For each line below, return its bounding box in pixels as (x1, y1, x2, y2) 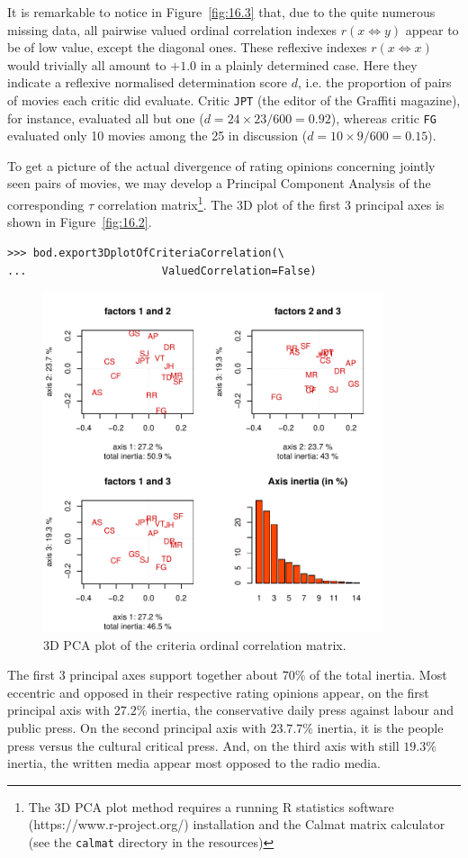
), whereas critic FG (330, 108, 436, 127)
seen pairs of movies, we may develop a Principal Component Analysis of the (7, 174, 431, 193)
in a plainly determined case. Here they (200, 55, 418, 74)
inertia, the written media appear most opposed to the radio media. (7, 754, 381, 772)
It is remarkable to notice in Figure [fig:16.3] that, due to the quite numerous (7, 3, 436, 21)
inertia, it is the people (317, 718, 444, 736)
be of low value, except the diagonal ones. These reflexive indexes (7, 38, 367, 57)
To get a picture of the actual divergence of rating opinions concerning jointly (7, 156, 436, 175)
